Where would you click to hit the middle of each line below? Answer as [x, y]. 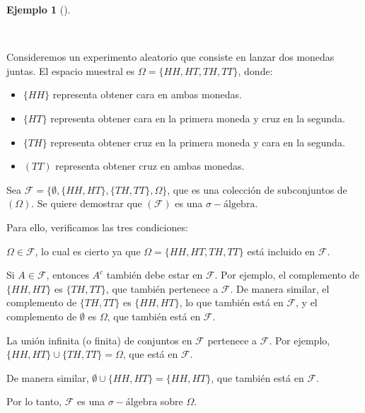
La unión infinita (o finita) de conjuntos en [99, 340]
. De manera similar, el [280, 288]
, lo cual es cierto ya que [88, 251]
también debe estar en [155, 275]
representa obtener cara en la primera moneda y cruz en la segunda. [198, 118]
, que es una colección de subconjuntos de [257, 189]
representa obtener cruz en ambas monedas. [150, 166]
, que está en [150, 354]
